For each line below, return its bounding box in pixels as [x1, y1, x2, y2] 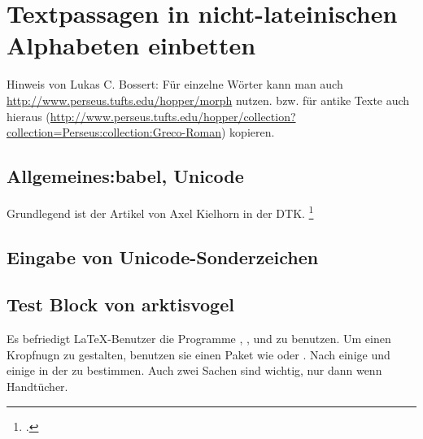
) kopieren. [220, 124, 275, 141]
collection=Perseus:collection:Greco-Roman [7, 124, 221, 141]
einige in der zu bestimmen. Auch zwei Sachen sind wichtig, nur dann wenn [7, 362, 382, 379]
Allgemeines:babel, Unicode [7, 163, 244, 189]
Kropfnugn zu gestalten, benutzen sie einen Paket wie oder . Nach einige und [7, 346, 390, 363]
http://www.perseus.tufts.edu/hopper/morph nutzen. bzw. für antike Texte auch [7, 91, 410, 108]
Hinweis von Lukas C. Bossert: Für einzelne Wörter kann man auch [7, 76, 343, 93]
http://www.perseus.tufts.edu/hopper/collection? [50, 107, 296, 124]
